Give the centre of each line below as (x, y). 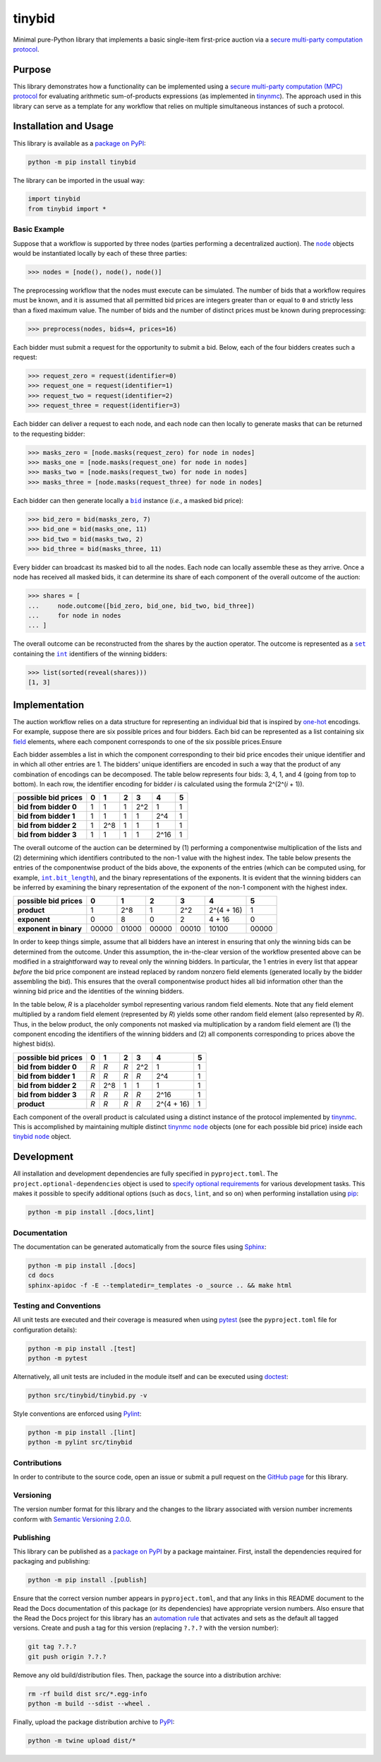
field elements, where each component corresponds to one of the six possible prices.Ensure (147, 741)
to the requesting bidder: (49, 434)
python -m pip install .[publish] (87, 1580)
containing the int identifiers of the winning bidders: (90, 654)
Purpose (32, 70)
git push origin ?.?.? (67, 1656)
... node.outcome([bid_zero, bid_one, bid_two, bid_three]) (141, 605)
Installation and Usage (64, 126)
